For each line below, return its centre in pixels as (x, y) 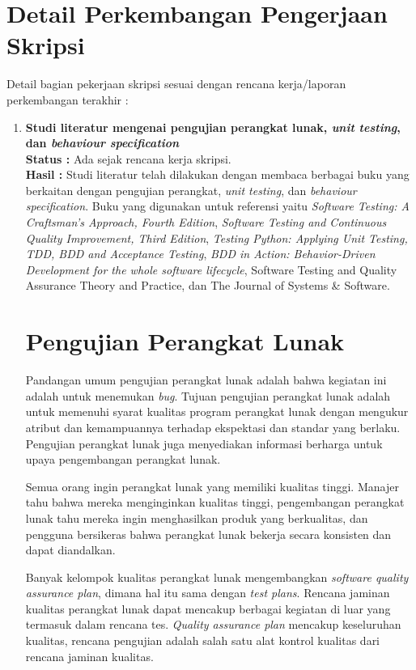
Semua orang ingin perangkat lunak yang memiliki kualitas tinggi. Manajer (212, 486)
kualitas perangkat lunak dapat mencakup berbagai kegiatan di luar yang (208, 608)
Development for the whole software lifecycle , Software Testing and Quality (211, 269)
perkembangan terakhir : (68, 99)
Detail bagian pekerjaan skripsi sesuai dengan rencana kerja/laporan (176, 84)
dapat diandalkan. (70, 550)
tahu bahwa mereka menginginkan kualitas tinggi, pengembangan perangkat (215, 502)
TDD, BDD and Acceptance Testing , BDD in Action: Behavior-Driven (200, 254)
